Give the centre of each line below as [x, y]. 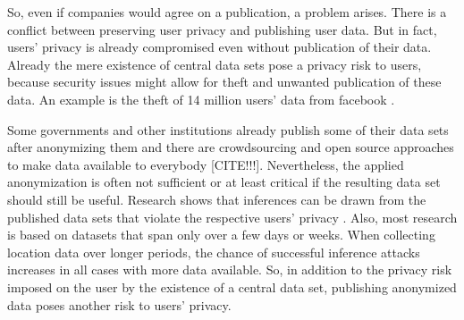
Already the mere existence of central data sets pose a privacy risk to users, [215, 64]
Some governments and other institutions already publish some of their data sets [228, 129]
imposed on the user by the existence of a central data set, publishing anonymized [232, 286]
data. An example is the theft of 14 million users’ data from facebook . [201, 99]
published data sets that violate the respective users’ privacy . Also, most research [232, 217]
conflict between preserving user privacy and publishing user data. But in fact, [222, 29]
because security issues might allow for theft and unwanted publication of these [224, 82]
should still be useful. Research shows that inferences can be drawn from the [217, 199]
